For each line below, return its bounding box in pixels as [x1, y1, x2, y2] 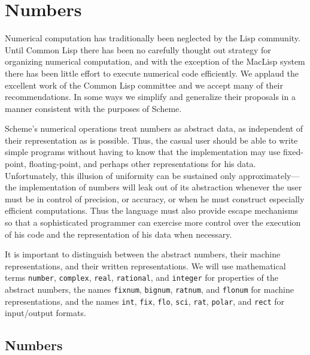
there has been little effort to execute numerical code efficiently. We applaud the [5, 66, 299, 79]
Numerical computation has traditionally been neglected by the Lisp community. [5, 32, 300, 44]
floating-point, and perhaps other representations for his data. [29, 157, 256, 170]
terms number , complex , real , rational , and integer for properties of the [5, 271, 278, 284]
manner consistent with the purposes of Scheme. [5, 102, 182, 114]
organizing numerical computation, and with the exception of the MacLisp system [5, 55, 305, 68]
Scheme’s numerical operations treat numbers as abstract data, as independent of [5, 122, 303, 135]
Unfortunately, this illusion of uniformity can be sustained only [5, 169, 236, 181]
